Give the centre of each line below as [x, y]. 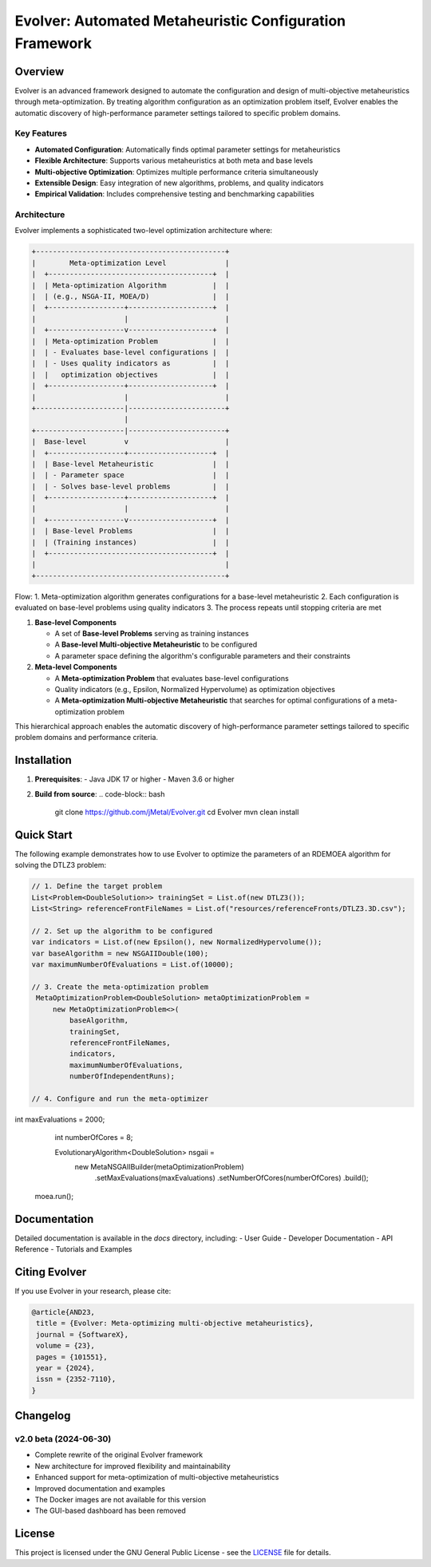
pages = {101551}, [72, 1357]
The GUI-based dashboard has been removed [111, 1511]
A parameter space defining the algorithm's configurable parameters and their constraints [203, 655]
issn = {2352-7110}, [76, 1379]
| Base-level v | [130, 442]
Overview [40, 71]
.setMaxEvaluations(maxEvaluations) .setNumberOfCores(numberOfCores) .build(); [231, 1178]
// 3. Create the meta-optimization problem [120, 987]
